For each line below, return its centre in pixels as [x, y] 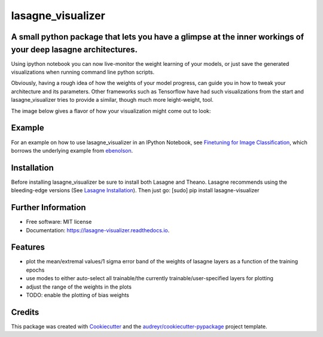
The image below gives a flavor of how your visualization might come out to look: [111, 111]
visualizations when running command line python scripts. [83, 72]
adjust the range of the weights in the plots [79, 287]
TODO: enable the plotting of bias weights [78, 295]
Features [28, 248]
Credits [25, 312]
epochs [35, 270]
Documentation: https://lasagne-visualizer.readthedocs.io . [98, 230]
